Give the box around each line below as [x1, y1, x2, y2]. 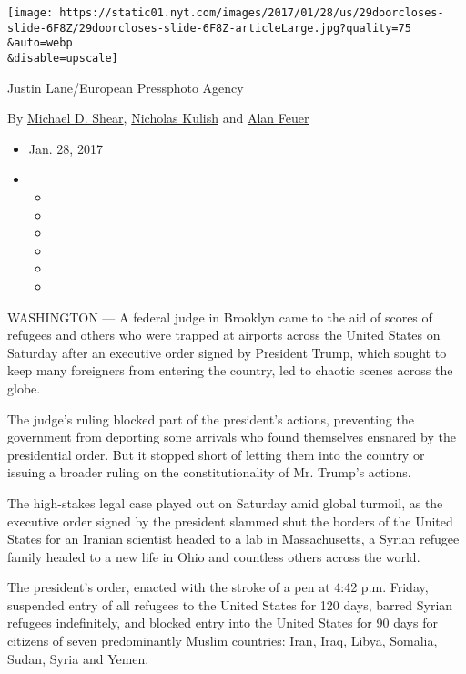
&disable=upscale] [7, 51, 118, 65]
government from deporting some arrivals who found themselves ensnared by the [7, 427, 456, 446]
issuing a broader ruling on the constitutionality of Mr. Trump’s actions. [7, 463, 411, 482]
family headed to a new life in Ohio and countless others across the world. [7, 546, 420, 566]
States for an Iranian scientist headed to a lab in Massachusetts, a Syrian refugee [7, 529, 460, 548]
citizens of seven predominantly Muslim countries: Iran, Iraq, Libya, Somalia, [7, 631, 438, 650]
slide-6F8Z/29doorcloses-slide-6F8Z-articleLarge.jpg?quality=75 [7, 21, 411, 35]
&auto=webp [7, 36, 73, 50]
